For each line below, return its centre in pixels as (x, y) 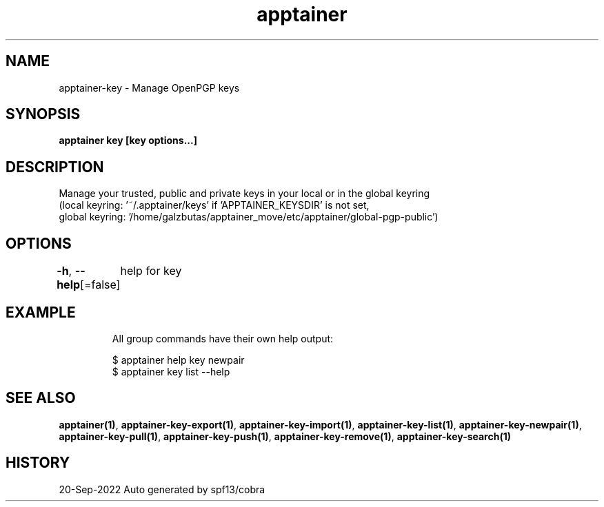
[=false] (100, 285)
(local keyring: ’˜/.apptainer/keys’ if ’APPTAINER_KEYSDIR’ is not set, (214, 205)
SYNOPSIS (43, 114)
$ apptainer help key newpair (178, 360)
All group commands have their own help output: (223, 338)
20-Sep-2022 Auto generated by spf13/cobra (162, 489)
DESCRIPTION (55, 167)
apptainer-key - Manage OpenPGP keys (149, 87)
